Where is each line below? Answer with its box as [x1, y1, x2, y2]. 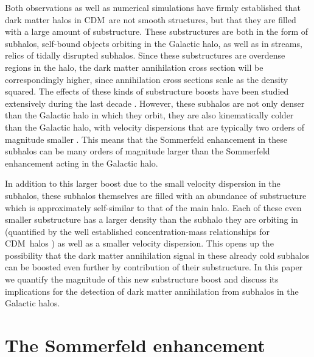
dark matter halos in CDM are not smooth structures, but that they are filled [5, 13, 296, 26]
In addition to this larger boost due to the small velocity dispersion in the [5, 177, 281, 190]
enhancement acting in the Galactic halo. [5, 156, 158, 169]
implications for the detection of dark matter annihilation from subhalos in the [5, 284, 299, 297]
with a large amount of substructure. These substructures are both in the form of [5, 25, 309, 38]
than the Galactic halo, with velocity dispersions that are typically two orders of [5, 120, 305, 133]
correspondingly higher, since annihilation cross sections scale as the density [5, 73, 288, 85]
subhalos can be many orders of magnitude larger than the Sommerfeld [5, 145, 270, 157]
